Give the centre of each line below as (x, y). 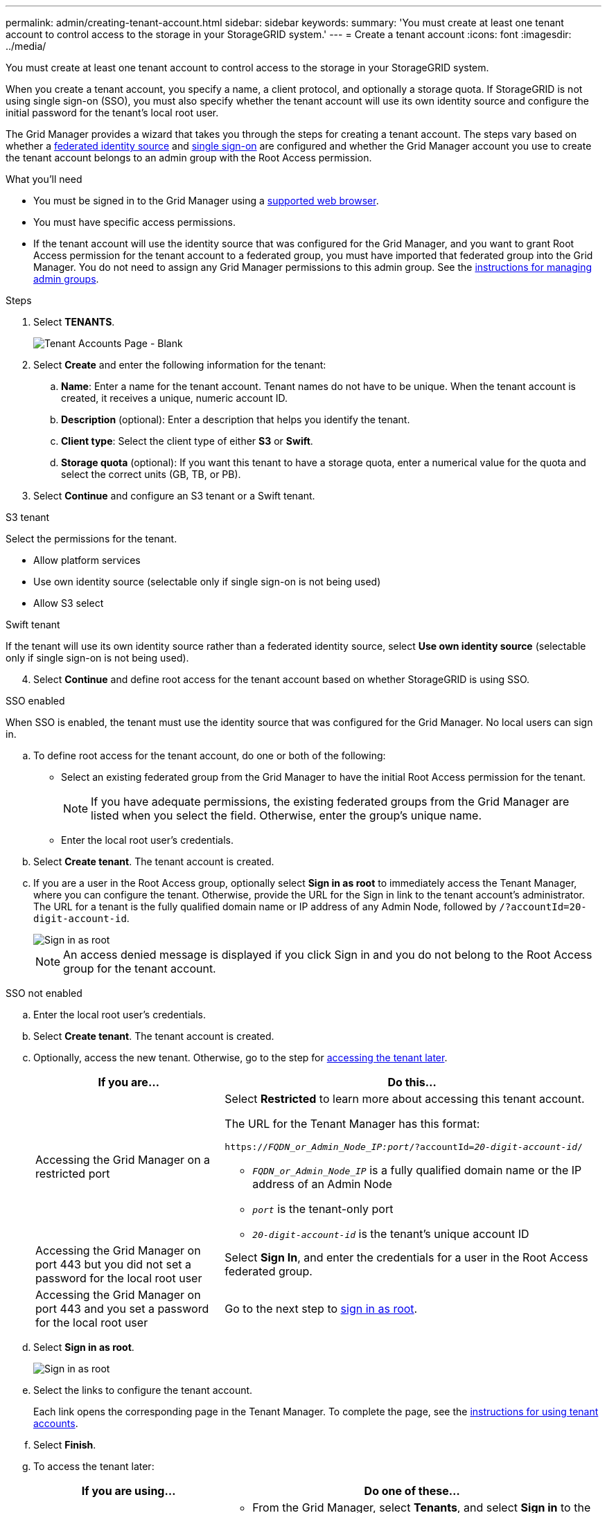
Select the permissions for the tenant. (91, 539)
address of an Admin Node (322, 1184)
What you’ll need (44, 179)
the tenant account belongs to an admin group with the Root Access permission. (189, 158)
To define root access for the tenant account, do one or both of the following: (210, 755)
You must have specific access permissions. (135, 222)
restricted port (73, 1173)
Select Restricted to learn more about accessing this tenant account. (405, 1099)
